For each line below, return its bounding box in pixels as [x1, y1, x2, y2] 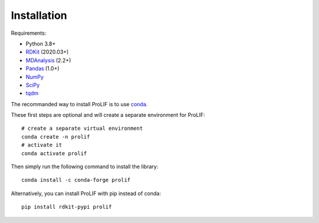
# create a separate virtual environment [21, 125, 143, 132]
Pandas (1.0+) [25, 65, 60, 72]
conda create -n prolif [21, 133, 90, 140]
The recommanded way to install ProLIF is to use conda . [11, 100, 148, 107]
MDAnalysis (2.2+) [25, 57, 71, 64]
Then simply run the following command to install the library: [11, 163, 159, 170]
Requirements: [11, 29, 47, 37]
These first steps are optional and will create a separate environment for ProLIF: [11, 112, 206, 119]
